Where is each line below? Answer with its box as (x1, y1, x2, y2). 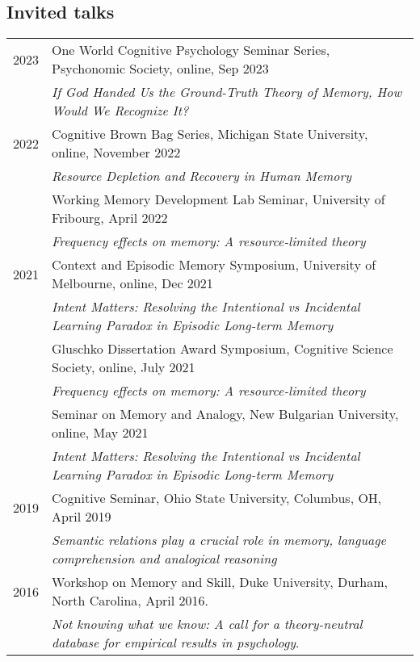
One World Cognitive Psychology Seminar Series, (52, 40, 330, 60)
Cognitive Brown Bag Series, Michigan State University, (52, 124, 368, 144)
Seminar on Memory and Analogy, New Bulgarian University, (52, 404, 399, 424)
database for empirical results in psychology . (52, 633, 300, 652)
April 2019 (52, 507, 111, 526)
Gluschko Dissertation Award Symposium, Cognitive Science (52, 339, 393, 358)
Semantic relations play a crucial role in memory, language (52, 530, 386, 550)
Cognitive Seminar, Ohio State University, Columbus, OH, (52, 488, 382, 508)
